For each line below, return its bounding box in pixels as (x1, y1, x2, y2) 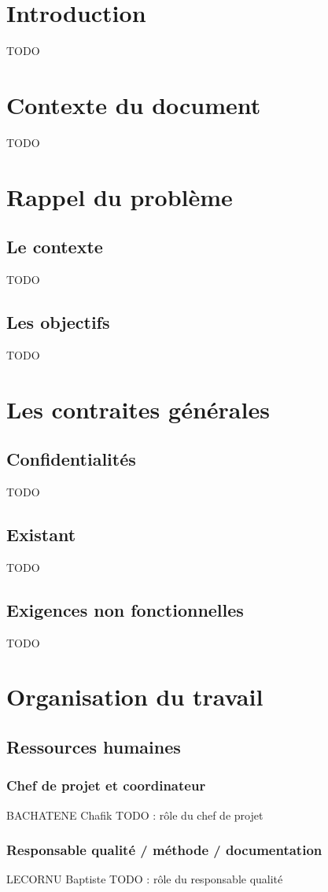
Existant (6, 522, 76, 546)
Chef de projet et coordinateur (6, 776, 206, 795)
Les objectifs (6, 310, 110, 334)
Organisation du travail (6, 680, 264, 713)
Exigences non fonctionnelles (6, 597, 244, 621)
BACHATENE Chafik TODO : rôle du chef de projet (6, 806, 264, 823)
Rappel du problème (6, 180, 233, 212)
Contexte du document (6, 88, 261, 120)
